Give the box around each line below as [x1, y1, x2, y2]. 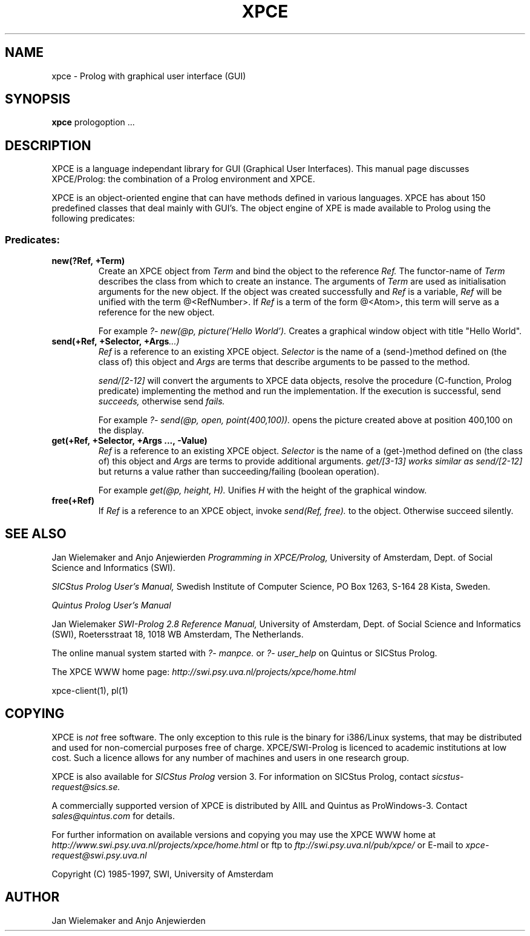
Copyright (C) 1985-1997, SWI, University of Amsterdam [51, 868, 273, 879]
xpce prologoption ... [51, 117, 135, 128]
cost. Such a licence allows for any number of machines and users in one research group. [51, 752, 410, 763]
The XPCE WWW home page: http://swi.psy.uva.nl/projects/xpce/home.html [51, 666, 356, 677]
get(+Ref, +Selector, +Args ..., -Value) [51, 435, 208, 446]
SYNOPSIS [5, 91, 71, 107]
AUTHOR [5, 889, 60, 905]
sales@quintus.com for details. [51, 810, 175, 821]
